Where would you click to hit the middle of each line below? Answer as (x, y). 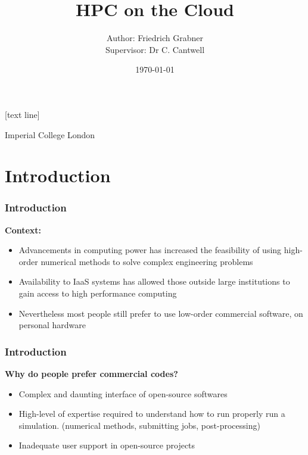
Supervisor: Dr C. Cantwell (155, 49)
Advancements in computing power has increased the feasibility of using (150, 250)
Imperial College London (50, 134)
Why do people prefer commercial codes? (91, 374)
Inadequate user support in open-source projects (107, 445)
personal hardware (52, 325)
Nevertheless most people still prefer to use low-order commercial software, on (161, 313)
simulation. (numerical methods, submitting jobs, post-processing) (139, 425)
